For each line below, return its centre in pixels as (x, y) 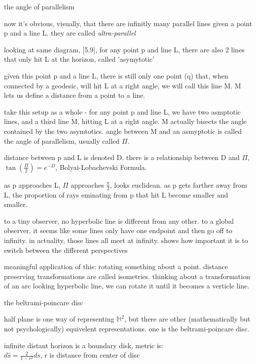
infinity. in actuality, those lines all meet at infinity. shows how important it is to (126, 240)
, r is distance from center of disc (90, 355)
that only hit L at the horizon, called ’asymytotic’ (79, 59)
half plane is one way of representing (59, 319)
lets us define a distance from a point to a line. (75, 95)
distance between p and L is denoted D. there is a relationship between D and (122, 157)
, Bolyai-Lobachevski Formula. (101, 167)
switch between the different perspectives (66, 250)
